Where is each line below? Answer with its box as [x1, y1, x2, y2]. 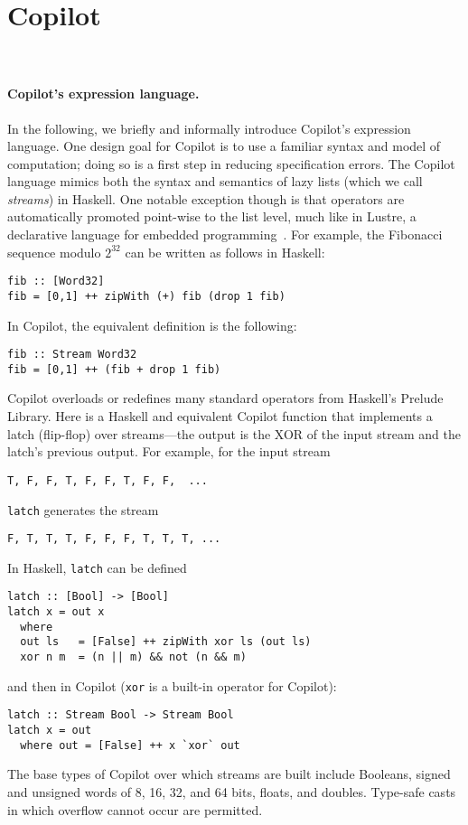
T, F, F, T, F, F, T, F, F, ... [7, 473, 208, 487]
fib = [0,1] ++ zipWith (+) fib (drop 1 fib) [7, 289, 285, 303]
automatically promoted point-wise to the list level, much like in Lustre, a [7, 207, 417, 226]
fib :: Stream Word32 [7, 348, 137, 361]
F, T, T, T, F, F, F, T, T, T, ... [7, 532, 221, 546]
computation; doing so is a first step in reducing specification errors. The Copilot [7, 154, 455, 173]
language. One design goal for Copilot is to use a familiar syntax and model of [7, 136, 441, 155]
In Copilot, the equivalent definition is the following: [7, 315, 297, 334]
